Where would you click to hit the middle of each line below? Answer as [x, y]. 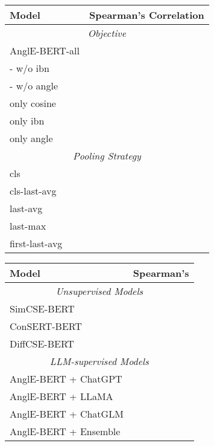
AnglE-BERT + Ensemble [65, 431]
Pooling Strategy [107, 156]
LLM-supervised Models [99, 361]
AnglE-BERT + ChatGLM [67, 414]
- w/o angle [34, 86]
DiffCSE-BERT [42, 344]
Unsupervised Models [99, 291]
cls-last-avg [33, 191]
